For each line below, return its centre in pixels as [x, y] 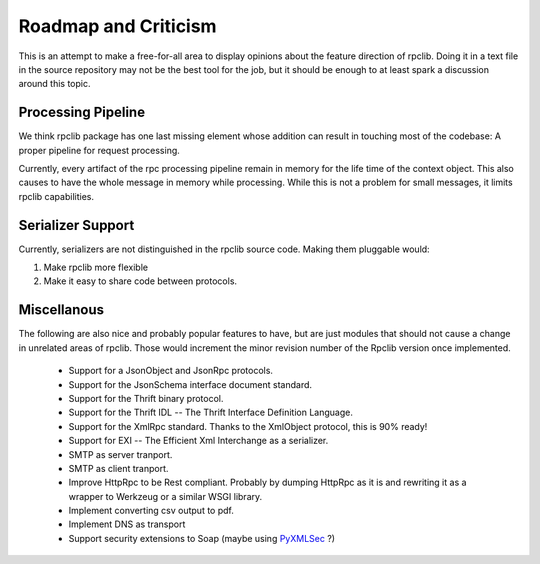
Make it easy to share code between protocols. [140, 281]
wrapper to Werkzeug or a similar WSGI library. [165, 496]
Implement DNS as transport [127, 524]
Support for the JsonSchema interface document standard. [190, 384]
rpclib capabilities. [56, 196]
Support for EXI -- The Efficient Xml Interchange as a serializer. [198, 441]
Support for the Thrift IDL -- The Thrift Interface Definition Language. [211, 412]
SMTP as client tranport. [118, 468]
